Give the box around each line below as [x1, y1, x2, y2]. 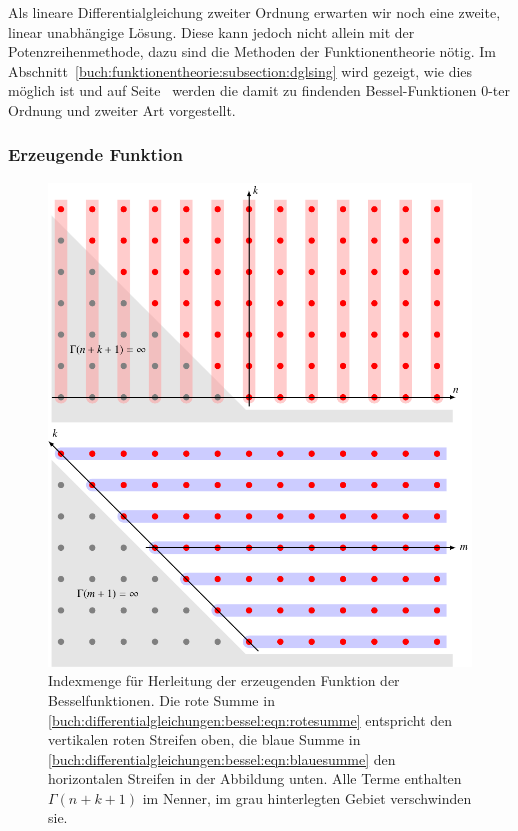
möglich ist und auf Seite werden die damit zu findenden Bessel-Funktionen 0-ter [8, 80, 510, 101]
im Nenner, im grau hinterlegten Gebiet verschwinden [142, 787, 472, 808]
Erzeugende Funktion [8, 142, 183, 167]
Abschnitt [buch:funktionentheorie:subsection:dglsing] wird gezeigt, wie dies [8, 60, 473, 81]
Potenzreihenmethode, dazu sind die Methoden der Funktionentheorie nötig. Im [8, 41, 496, 62]
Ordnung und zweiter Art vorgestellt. [8, 99, 236, 120]
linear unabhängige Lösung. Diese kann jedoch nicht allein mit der [8, 21, 415, 42]
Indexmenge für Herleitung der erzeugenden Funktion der [48, 670, 400, 691]
